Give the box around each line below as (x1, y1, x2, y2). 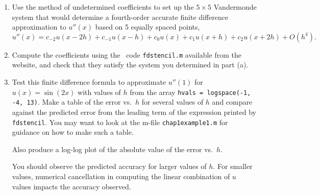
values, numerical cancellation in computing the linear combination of (12, 170, 230, 181)
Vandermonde (213, 2, 257, 12)
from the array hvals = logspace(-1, (130, 86, 251, 97)
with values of (78, 86, 121, 97)
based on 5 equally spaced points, (95, 21, 200, 32)
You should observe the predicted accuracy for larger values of (12, 161, 207, 172)
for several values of (141, 96, 204, 107)
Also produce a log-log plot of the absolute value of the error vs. (12, 143, 213, 154)
